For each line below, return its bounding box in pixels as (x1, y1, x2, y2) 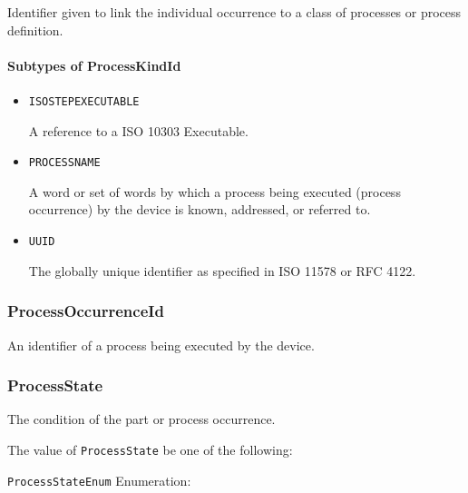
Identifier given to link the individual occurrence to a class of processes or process (7, 3, 462, 21)
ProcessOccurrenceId (7, 300, 164, 322)
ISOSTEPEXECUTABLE (28, 94, 140, 108)
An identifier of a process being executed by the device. (7, 335, 315, 354)
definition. (7, 20, 63, 39)
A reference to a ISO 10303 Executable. (28, 121, 249, 140)
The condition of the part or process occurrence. (7, 409, 276, 429)
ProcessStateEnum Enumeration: (7, 470, 191, 489)
